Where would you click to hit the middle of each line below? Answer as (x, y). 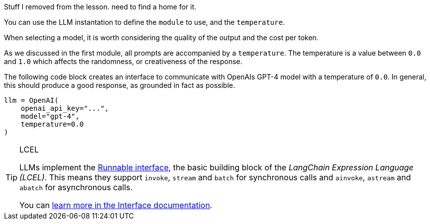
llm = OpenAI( (31, 100)
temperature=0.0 (52, 124)
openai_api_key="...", (65, 108)
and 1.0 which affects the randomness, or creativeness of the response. (123, 61)
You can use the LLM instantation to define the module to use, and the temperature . (145, 22)
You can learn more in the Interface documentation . (116, 205)
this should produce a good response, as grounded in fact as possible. (120, 85)
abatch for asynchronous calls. (76, 187)
